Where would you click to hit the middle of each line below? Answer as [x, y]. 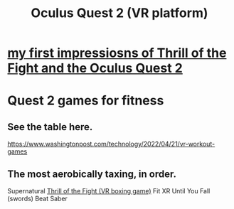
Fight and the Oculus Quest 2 [95, 68]
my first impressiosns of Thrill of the [117, 53]
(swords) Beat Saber [37, 198]
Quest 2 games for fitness [86, 101]
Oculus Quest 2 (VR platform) [119, 13]
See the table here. [50, 127]
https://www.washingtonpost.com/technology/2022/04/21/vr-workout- [111, 144]
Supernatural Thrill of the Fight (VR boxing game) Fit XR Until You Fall [109, 191]
